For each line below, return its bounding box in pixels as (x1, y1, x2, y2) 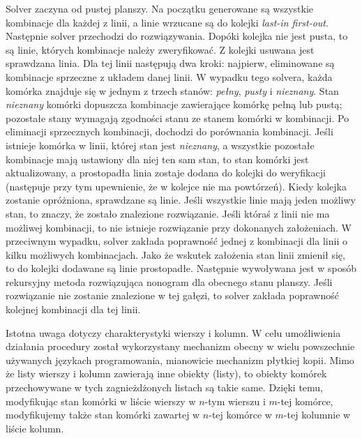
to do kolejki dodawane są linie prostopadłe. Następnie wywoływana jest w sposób (6, 261, 357, 275)
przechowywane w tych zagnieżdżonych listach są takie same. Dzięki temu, (6, 380, 323, 395)
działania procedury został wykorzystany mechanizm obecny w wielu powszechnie (6, 339, 355, 354)
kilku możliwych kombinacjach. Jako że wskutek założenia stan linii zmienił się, (6, 247, 345, 262)
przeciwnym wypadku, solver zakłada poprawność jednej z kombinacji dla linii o (6, 234, 347, 248)
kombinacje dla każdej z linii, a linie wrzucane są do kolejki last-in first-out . (6, 15, 329, 29)
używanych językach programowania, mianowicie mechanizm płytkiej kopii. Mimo (6, 352, 354, 367)
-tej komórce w (209, 407, 272, 422)
